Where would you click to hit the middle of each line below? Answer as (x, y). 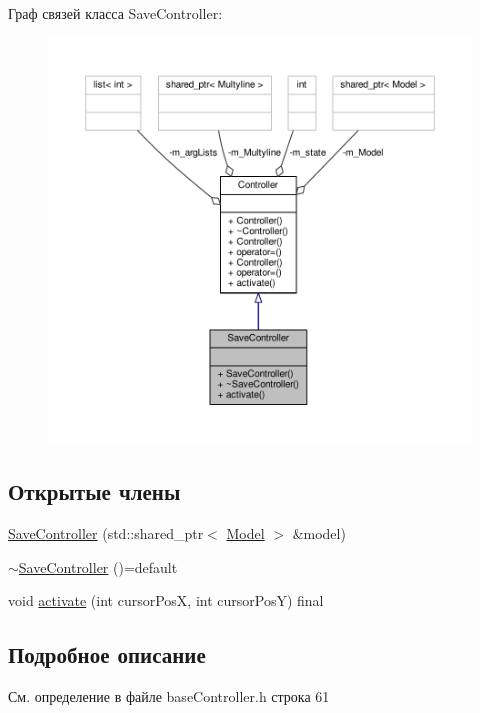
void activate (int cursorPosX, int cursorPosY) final (166, 600)
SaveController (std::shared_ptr (106, 533)
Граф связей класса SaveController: (115, 13)
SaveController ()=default (98, 566)
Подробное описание (107, 654)
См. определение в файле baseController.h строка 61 (169, 696)
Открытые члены (94, 491)
